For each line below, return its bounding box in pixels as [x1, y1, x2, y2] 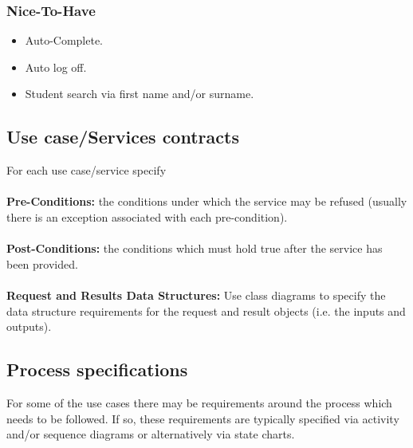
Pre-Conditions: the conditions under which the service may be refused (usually [6, 193, 407, 210]
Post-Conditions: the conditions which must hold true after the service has [6, 240, 383, 257]
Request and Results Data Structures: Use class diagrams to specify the [6, 286, 386, 303]
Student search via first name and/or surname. [25, 85, 254, 102]
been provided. [6, 255, 78, 272]
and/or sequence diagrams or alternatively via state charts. [6, 426, 295, 442]
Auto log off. [25, 58, 87, 75]
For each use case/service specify [6, 162, 167, 179]
